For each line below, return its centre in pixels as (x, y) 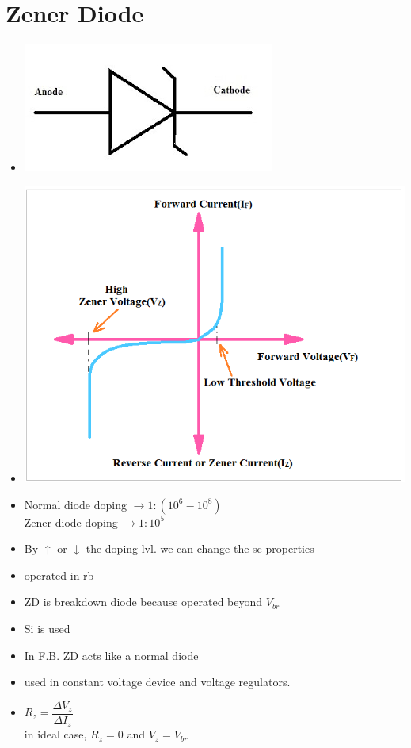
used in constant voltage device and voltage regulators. (157, 682)
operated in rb (59, 575)
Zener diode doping (71, 522)
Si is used (47, 628)
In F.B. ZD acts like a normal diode (111, 655)
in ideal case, (55, 734)
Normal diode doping (75, 504)
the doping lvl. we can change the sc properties (200, 549)
